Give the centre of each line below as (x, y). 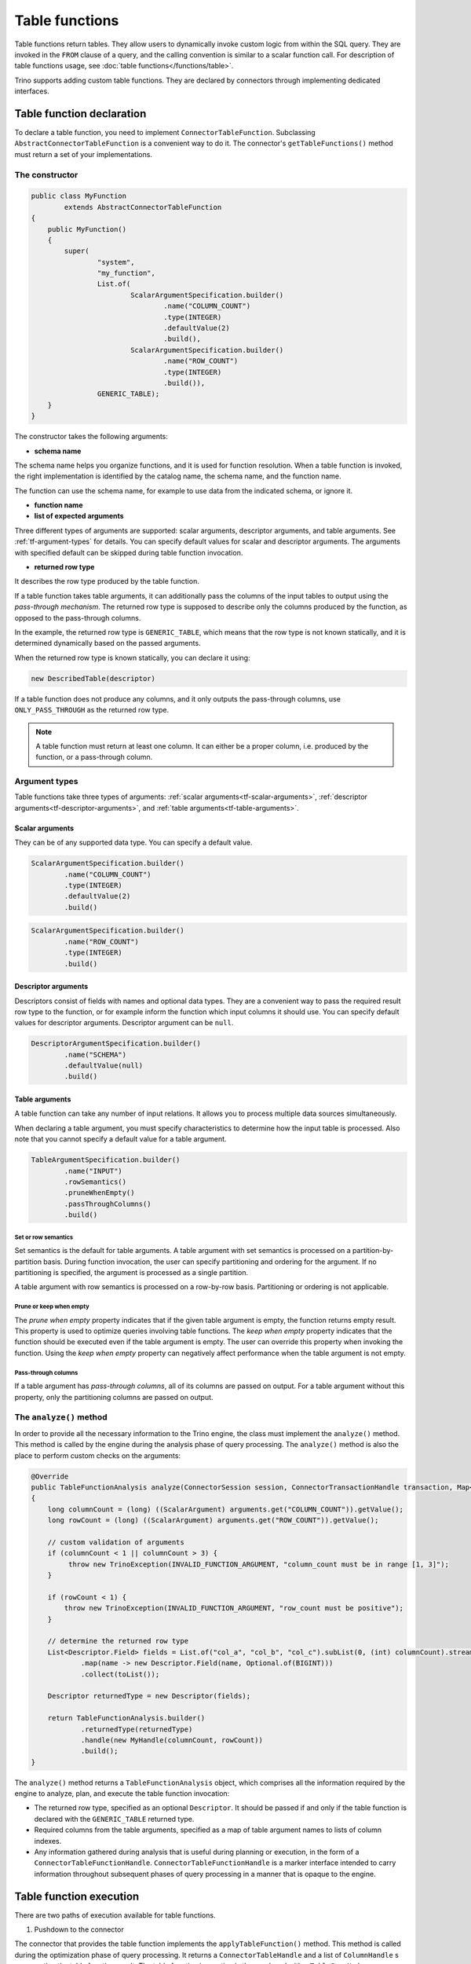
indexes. (48, 1841)
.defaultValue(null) (104, 1066)
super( (77, 251)
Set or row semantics (44, 1237)
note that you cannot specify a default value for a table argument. (120, 1139)
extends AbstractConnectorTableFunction (143, 207)
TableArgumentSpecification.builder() (106, 1160)
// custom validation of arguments (116, 1542)
